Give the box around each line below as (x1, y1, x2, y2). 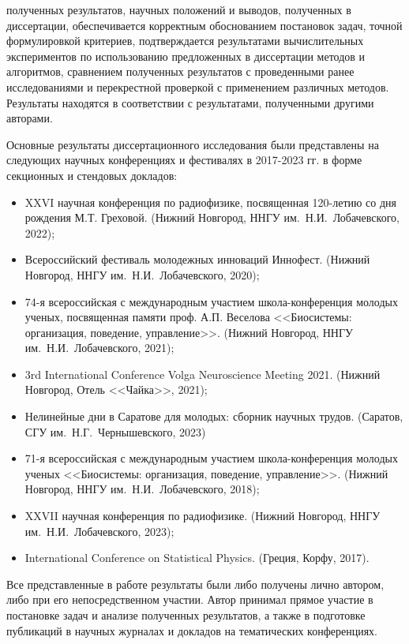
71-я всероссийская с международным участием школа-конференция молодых (24, 450, 398, 466)
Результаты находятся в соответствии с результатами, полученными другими (6, 94, 374, 110)
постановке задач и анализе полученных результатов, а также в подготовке (6, 607, 366, 623)
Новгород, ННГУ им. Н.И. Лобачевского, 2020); (24, 266, 260, 283)
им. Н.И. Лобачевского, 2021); (24, 339, 174, 356)
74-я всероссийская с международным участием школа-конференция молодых (24, 293, 398, 309)
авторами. (6, 110, 53, 126)
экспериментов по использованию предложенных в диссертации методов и (6, 47, 366, 64)
